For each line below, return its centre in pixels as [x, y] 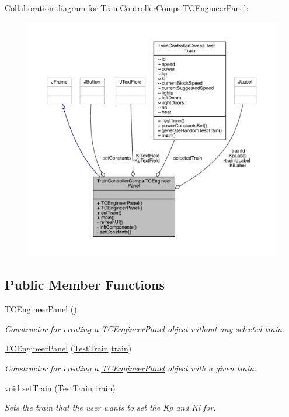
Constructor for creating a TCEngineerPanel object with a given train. [131, 368]
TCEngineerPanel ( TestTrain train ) [68, 348]
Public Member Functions [85, 285]
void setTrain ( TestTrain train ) [60, 387]
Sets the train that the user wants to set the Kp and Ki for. [110, 407]
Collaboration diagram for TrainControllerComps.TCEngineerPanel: [127, 8]
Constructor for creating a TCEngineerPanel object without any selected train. [145, 328]
